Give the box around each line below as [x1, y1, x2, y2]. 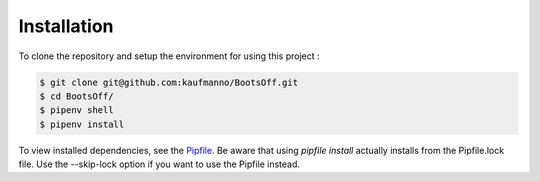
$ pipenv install [39, 118, 125, 130]
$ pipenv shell [39, 105, 114, 116]
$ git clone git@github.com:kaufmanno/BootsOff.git [39, 76, 299, 88]
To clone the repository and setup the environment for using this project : [18, 50, 320, 62]
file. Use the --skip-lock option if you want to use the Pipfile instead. [18, 158, 300, 170]
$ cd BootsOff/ [39, 90, 114, 102]
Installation [18, 15, 114, 37]
